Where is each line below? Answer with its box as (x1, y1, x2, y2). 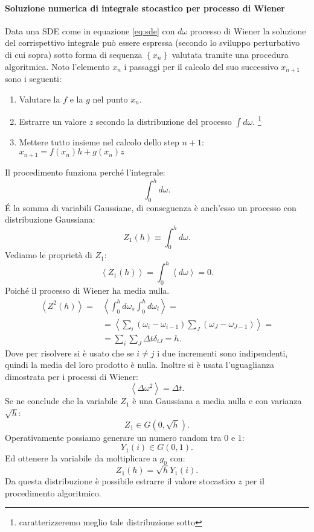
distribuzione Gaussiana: (5, 213, 95, 226)
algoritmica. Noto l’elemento (5, 60, 110, 72)
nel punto (92, 92, 128, 105)
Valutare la (19, 92, 60, 105)
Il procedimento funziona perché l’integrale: (5, 165, 165, 178)
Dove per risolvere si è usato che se (5, 346, 134, 359)
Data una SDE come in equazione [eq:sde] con (5, 24, 175, 37)
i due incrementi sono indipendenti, (157, 346, 288, 359)
